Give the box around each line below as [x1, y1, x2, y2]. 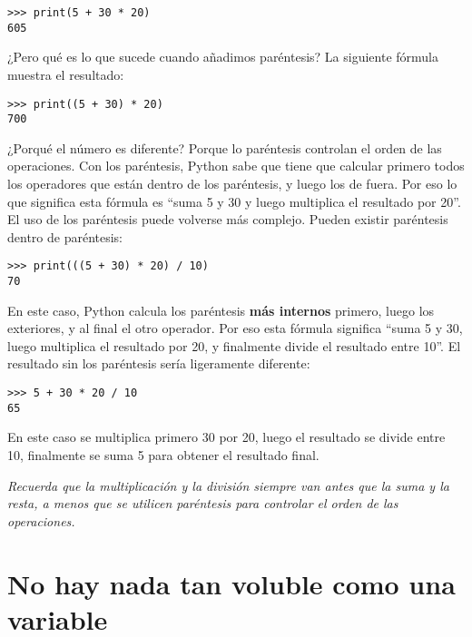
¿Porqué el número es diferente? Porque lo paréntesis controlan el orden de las [7, 138, 442, 157]
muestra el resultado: [7, 64, 124, 83]
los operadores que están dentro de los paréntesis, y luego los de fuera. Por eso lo [7, 174, 457, 192]
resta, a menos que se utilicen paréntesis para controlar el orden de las [7, 494, 398, 513]
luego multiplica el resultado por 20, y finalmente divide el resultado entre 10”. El [7, 336, 461, 355]
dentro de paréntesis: [7, 227, 123, 246]
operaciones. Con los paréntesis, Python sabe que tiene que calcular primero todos [7, 156, 465, 175]
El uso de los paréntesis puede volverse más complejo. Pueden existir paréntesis [7, 210, 448, 229]
